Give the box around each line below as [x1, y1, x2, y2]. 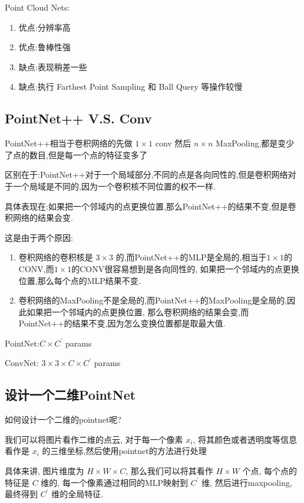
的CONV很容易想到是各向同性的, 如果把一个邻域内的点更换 [71, 262, 299, 275]
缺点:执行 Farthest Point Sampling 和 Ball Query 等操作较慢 [18, 80, 243, 93]
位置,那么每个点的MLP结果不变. [18, 274, 141, 286]
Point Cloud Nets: [5, 1, 70, 13]
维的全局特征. [51, 488, 104, 500]
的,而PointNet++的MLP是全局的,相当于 [115, 251, 267, 263]
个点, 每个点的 [242, 465, 298, 477]
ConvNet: [5, 357, 39, 369]
